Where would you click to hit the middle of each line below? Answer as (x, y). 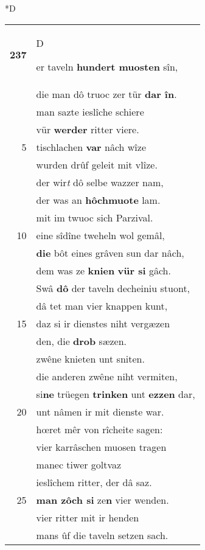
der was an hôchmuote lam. (98, 200)
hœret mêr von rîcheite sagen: (99, 429)
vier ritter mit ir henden (88, 517)
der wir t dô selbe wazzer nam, (100, 182)
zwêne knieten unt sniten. (90, 358)
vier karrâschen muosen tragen (101, 447)
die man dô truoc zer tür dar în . (106, 94)
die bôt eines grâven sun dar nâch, (110, 252)
